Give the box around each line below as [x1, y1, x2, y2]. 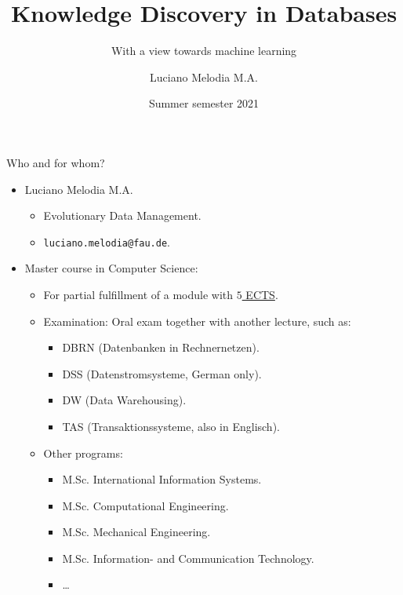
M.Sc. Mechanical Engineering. [62, 524, 211, 540]
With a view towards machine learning [111, 42, 297, 59]
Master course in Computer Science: [24, 260, 198, 276]
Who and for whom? [6, 154, 105, 170]
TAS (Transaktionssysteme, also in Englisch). [62, 418, 280, 434]
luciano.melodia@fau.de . [43, 233, 170, 250]
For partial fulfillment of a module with [43, 286, 234, 302]
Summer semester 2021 [148, 95, 260, 111]
